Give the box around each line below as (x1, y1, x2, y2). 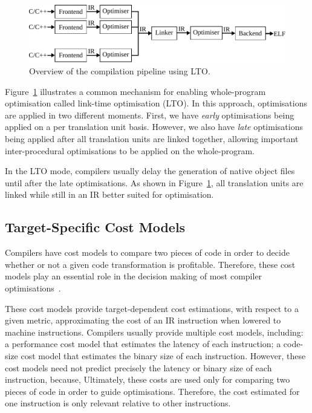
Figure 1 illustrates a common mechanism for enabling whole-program (5, 85, 266, 97)
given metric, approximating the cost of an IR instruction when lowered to (5, 314, 281, 327)
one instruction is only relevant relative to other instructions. (5, 397, 231, 409)
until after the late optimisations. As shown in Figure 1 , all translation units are (5, 176, 304, 189)
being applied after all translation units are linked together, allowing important (5, 132, 299, 145)
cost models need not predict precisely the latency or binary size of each (5, 361, 272, 374)
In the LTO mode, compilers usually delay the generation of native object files (5, 164, 295, 177)
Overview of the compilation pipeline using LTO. (29, 65, 210, 77)
